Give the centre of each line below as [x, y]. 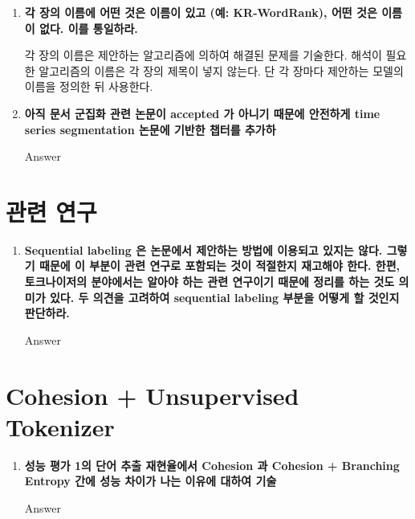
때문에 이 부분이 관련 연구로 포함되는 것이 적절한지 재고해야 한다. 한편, [220, 266]
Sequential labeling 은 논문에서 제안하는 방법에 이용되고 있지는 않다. [203, 249]
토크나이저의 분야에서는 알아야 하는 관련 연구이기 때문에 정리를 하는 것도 [210, 282]
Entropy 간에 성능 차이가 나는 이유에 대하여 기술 [151, 481]
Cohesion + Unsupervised [153, 395]
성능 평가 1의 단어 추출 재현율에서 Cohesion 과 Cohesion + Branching [212, 465]
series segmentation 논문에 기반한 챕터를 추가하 [150, 129]
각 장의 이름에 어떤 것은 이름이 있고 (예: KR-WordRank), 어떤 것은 [201, 12]
